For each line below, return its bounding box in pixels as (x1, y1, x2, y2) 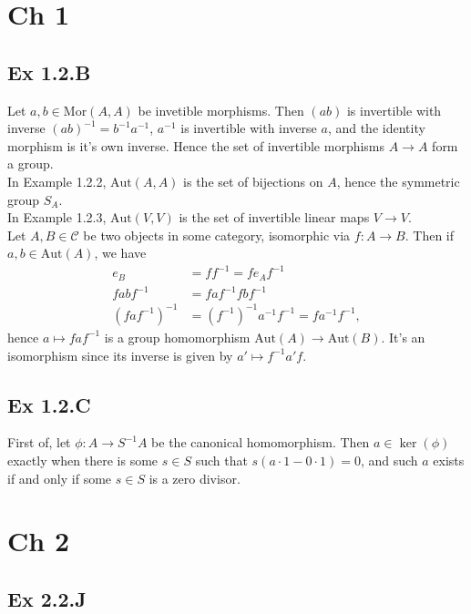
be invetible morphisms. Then (138, 100, 304, 119)
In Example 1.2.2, (7, 171, 107, 190)
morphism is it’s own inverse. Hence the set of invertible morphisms (7, 136, 385, 155)
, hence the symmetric (336, 171, 460, 190)
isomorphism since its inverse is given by (7, 345, 233, 364)
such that (195, 450, 248, 469)
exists (433, 450, 465, 469)
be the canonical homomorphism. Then (151, 433, 370, 452)
